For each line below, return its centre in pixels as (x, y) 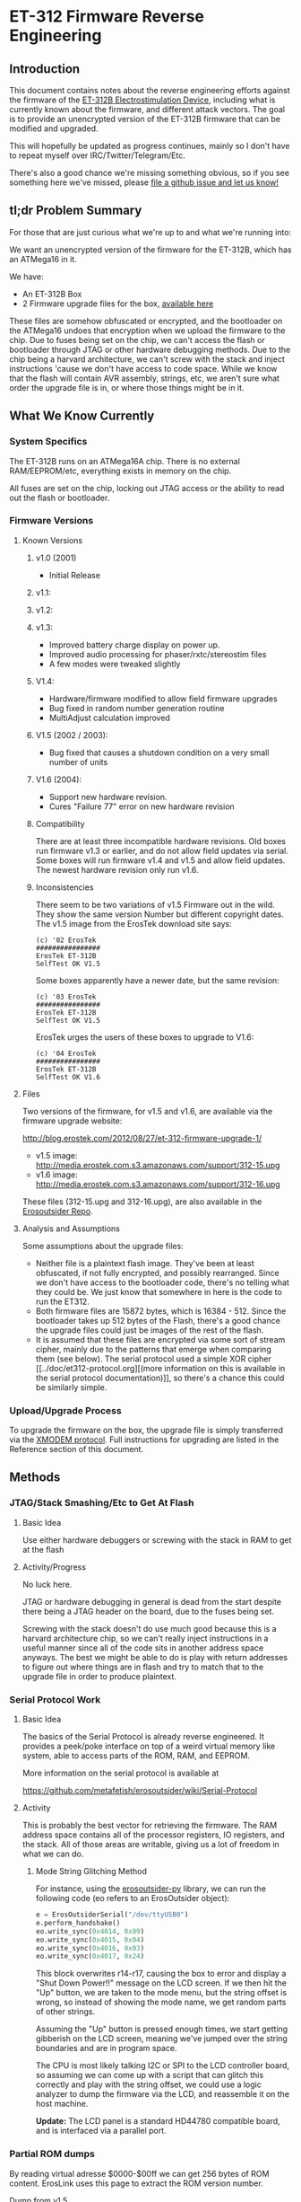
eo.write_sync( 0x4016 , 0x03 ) (90, 1948)
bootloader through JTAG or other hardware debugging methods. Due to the (150, 349)
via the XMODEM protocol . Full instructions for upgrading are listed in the (144, 1440)
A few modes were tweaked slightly (115, 664)
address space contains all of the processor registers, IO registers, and (153, 1835)
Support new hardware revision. (108, 797)
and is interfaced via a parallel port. (101, 2131)
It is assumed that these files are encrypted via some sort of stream (160, 1339)
